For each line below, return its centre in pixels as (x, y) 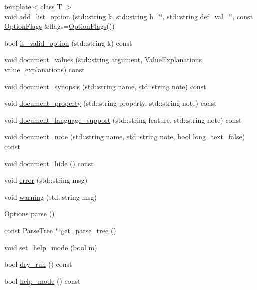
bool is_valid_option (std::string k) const (68, 42)
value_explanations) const (44, 69)
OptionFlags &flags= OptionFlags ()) (59, 26)
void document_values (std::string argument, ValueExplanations (103, 59)
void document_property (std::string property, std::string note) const (110, 103)
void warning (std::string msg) (51, 197)
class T (51, 6)
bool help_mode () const (42, 281)
